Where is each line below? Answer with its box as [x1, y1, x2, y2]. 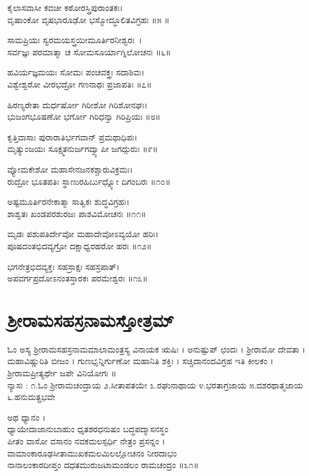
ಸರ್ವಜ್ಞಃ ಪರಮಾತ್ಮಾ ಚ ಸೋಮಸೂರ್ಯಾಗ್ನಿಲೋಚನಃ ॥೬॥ [7, 45, 171, 58]
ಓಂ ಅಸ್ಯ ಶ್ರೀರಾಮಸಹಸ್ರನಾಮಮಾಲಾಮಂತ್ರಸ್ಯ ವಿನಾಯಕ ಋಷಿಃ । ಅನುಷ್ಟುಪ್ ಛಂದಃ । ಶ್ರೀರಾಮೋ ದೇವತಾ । [7, 342, 305, 355]
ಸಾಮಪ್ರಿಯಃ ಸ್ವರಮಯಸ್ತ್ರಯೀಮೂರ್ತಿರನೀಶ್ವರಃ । [7, 33, 142, 46]
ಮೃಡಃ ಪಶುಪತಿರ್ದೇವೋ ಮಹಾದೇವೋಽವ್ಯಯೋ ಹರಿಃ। [7, 227, 159, 240]
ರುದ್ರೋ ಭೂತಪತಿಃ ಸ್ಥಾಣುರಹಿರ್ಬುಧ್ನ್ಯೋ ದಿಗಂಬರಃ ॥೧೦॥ [7, 174, 171, 187]
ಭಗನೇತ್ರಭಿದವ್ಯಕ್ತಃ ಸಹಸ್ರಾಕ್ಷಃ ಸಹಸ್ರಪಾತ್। [7, 260, 120, 272]
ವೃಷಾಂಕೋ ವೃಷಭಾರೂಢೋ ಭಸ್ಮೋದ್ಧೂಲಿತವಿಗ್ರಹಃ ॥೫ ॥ [7, 13, 170, 26]
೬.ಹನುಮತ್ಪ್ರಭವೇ [7, 390, 56, 403]
